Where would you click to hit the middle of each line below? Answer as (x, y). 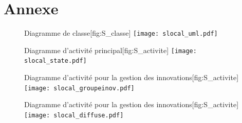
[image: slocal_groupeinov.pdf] (79, 88)
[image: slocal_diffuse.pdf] (74, 115)
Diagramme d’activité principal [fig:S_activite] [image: (110, 50)
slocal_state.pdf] (55, 61)
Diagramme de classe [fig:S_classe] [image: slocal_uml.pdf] (121, 33)
